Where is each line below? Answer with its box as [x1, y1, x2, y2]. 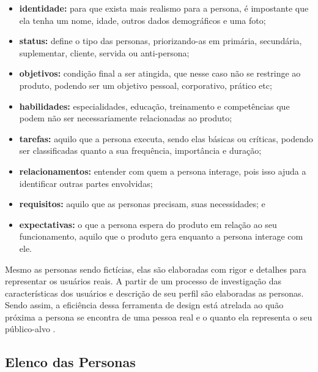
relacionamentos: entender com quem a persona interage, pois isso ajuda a [19, 164, 306, 177]
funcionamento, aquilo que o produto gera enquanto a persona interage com [19, 230, 303, 243]
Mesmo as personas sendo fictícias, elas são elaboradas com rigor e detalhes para [5, 262, 306, 275]
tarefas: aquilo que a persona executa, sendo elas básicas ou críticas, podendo [19, 132, 313, 145]
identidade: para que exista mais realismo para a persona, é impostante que [19, 2, 309, 14]
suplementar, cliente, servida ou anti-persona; [19, 46, 190, 59]
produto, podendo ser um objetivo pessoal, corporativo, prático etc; [19, 78, 272, 91]
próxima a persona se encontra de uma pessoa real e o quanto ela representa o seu [5, 310, 312, 323]
